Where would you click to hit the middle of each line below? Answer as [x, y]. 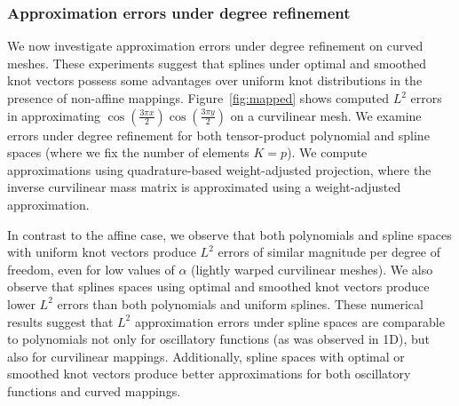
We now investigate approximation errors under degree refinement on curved [215, 46]
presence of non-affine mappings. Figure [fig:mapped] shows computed [198, 98]
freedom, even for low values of [91, 269]
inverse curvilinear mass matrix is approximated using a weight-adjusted [204, 187]
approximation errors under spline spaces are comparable [289, 321]
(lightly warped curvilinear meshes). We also [312, 269]
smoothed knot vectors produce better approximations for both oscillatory [209, 374]
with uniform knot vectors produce [102, 252]
